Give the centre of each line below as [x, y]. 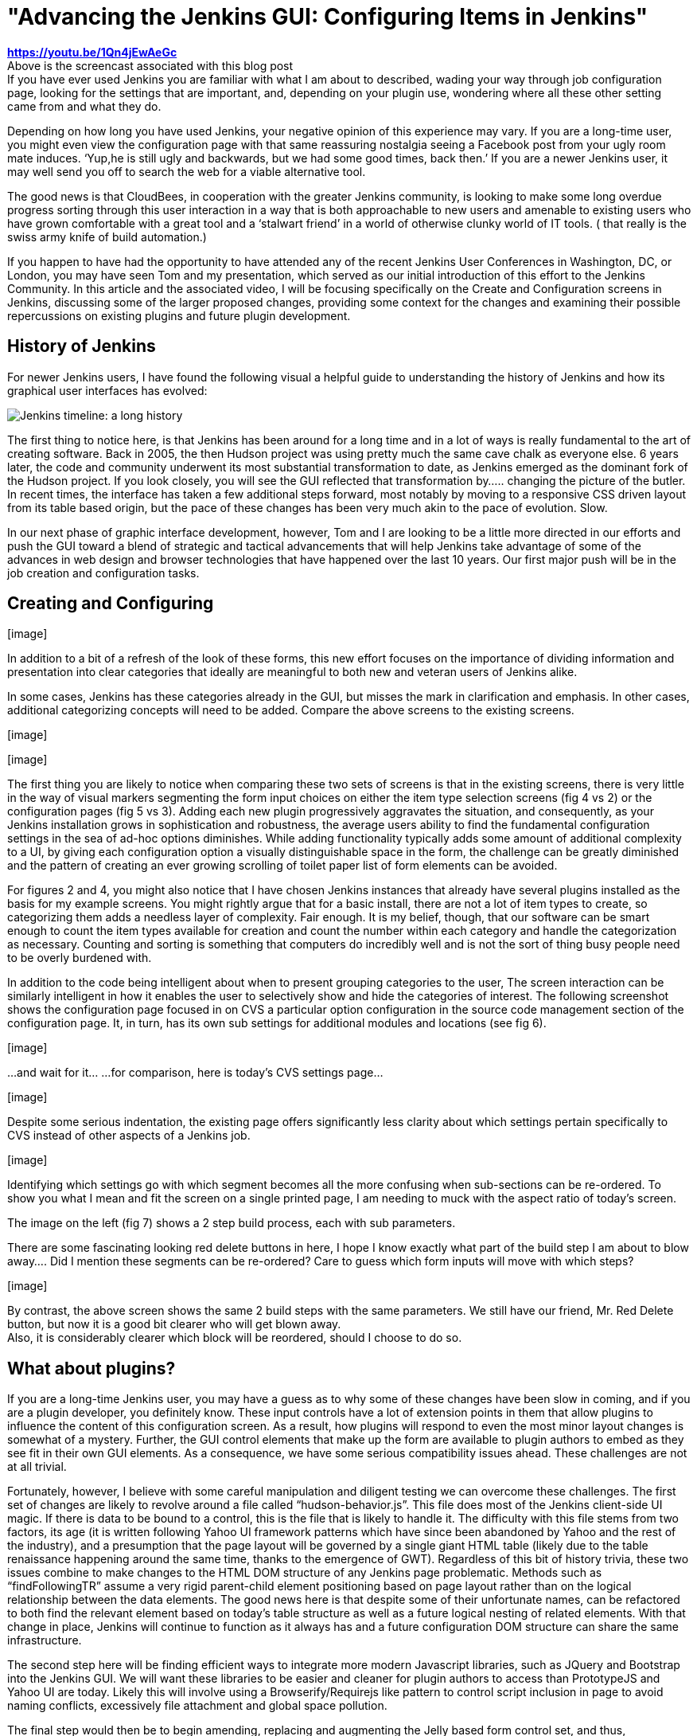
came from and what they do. [84, 106]
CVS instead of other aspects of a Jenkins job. [129, 1136]
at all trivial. [37, 1467]
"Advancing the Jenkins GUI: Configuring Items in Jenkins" [328, 17]
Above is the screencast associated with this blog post [150, 65]
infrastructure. [45, 1640]
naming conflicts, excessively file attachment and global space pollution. [197, 1706]
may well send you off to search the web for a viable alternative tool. [187, 171]
